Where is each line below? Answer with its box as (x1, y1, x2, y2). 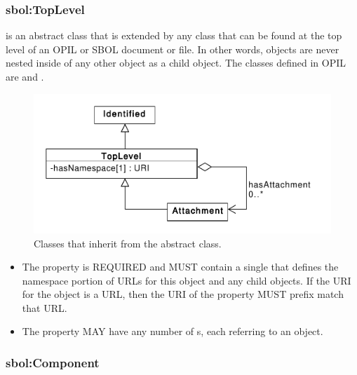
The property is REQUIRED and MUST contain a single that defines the (22, 259, 339, 274)
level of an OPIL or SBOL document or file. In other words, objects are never (6, 41, 339, 56)
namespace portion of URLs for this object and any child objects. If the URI (22, 273, 351, 287)
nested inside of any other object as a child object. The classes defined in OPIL (6, 55, 346, 70)
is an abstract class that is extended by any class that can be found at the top (6, 28, 342, 43)
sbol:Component (6, 354, 100, 371)
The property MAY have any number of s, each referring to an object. (22, 324, 323, 339)
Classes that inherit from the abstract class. (34, 236, 222, 250)
